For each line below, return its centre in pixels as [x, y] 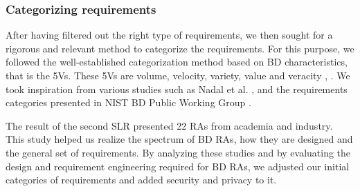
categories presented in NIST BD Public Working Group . [128, 102]
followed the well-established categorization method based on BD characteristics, [177, 62]
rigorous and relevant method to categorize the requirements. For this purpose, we [180, 48]
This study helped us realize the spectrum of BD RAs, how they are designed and [179, 139]
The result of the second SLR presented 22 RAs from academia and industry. [169, 125]
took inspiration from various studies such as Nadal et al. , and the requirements [177, 89]
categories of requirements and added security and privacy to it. [141, 180]
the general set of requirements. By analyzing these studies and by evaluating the [178, 152]
